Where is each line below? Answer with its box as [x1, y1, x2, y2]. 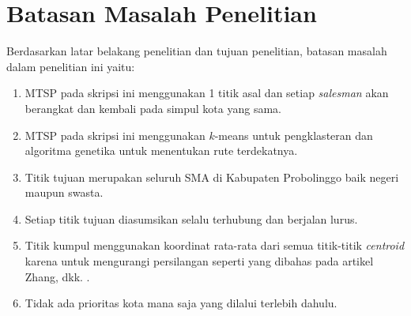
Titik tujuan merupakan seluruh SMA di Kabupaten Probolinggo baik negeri [25, 168, 399, 185]
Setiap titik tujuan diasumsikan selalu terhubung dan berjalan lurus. [25, 210, 358, 227]
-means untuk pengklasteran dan [214, 126, 373, 143]
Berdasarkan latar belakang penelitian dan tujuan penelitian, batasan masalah [6, 43, 387, 59]
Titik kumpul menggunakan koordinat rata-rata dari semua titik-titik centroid [25, 237, 405, 254]
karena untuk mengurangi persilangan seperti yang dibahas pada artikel [25, 253, 374, 269]
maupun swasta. [25, 184, 104, 201]
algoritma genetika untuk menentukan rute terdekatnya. [25, 142, 298, 159]
